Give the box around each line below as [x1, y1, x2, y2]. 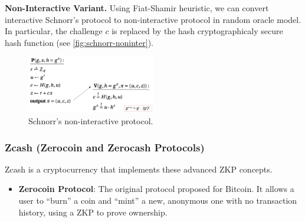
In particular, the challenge [5, 25, 103, 37]
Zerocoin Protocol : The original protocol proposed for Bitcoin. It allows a [18, 183, 294, 195]
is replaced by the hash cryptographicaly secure [111, 25, 283, 37]
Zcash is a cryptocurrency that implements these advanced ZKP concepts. [5, 163, 273, 175]
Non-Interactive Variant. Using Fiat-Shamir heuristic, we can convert [5, 2, 269, 14]
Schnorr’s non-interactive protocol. [28, 114, 153, 127]
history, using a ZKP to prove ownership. [18, 206, 168, 218]
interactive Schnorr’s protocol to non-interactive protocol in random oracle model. [5, 13, 301, 25]
